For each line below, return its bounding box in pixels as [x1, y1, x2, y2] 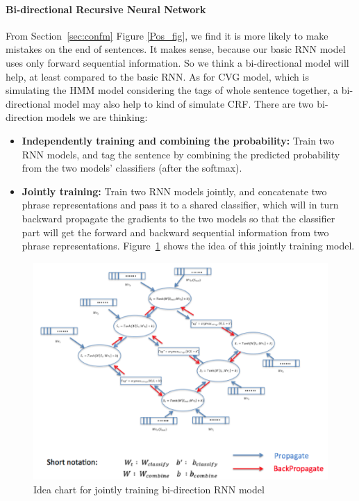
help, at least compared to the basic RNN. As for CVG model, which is [6, 69, 309, 83]
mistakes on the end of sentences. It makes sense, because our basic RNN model [6, 42, 346, 56]
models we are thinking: [46, 110, 148, 124]
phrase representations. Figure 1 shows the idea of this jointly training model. [22, 238, 355, 253]
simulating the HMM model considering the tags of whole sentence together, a [6, 83, 339, 97]
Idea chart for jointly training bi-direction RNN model [33, 482, 265, 497]
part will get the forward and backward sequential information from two [22, 224, 329, 239]
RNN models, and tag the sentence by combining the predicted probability [22, 147, 340, 161]
